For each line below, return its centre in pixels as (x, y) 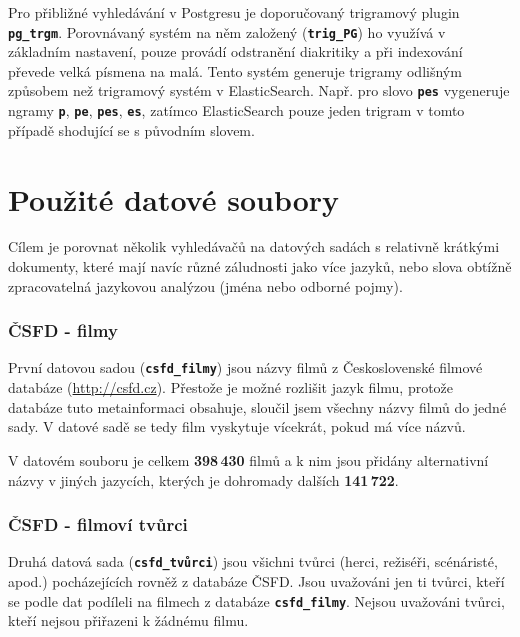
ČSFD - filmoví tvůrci (98, 524)
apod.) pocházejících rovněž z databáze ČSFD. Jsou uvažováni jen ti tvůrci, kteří (256, 580)
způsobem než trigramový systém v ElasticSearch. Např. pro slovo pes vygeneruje (259, 90)
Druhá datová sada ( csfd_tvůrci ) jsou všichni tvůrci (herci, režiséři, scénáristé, (253, 561)
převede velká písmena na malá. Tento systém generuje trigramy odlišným (235, 70)
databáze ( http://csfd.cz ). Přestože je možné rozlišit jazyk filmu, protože (231, 387)
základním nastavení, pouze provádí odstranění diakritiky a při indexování (235, 51)
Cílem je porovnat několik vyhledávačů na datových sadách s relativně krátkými (254, 246)
